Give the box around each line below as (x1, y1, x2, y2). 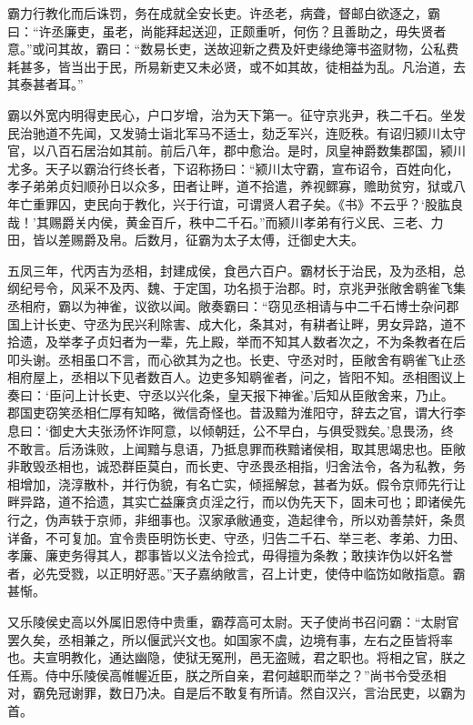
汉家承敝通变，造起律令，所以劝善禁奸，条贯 (197, 510, 466, 529)
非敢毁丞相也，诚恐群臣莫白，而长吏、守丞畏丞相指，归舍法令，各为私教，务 (7, 457, 466, 476)
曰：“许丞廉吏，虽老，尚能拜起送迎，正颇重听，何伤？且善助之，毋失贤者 (7, 21, 447, 40)
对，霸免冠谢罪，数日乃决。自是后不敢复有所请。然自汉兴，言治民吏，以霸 (7, 683, 453, 702)
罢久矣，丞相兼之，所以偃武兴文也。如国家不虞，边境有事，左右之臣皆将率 (7, 629, 453, 649)
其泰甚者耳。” (7, 75, 84, 94)
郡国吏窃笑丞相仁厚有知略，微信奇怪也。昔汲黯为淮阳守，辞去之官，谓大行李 (7, 403, 466, 422)
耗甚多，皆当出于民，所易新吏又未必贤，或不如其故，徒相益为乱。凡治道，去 (7, 56, 466, 76)
